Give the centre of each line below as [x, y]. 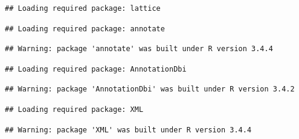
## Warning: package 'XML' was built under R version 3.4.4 [128, 130]
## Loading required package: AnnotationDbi [96, 69]
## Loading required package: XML [74, 109]
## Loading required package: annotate [85, 29]
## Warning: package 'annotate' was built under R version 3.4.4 [139, 49]
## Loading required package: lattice [83, 8]
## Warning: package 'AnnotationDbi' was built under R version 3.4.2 [150, 89]
